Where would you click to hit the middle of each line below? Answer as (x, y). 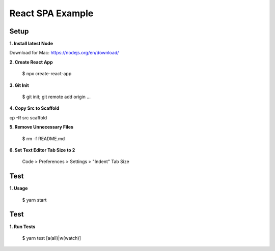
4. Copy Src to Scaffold (34, 108)
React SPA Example (51, 13)
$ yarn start (34, 200)
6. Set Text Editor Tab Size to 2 (42, 150)
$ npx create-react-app (47, 74)
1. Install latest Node (31, 44)
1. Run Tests (22, 227)
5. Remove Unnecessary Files (42, 127)
